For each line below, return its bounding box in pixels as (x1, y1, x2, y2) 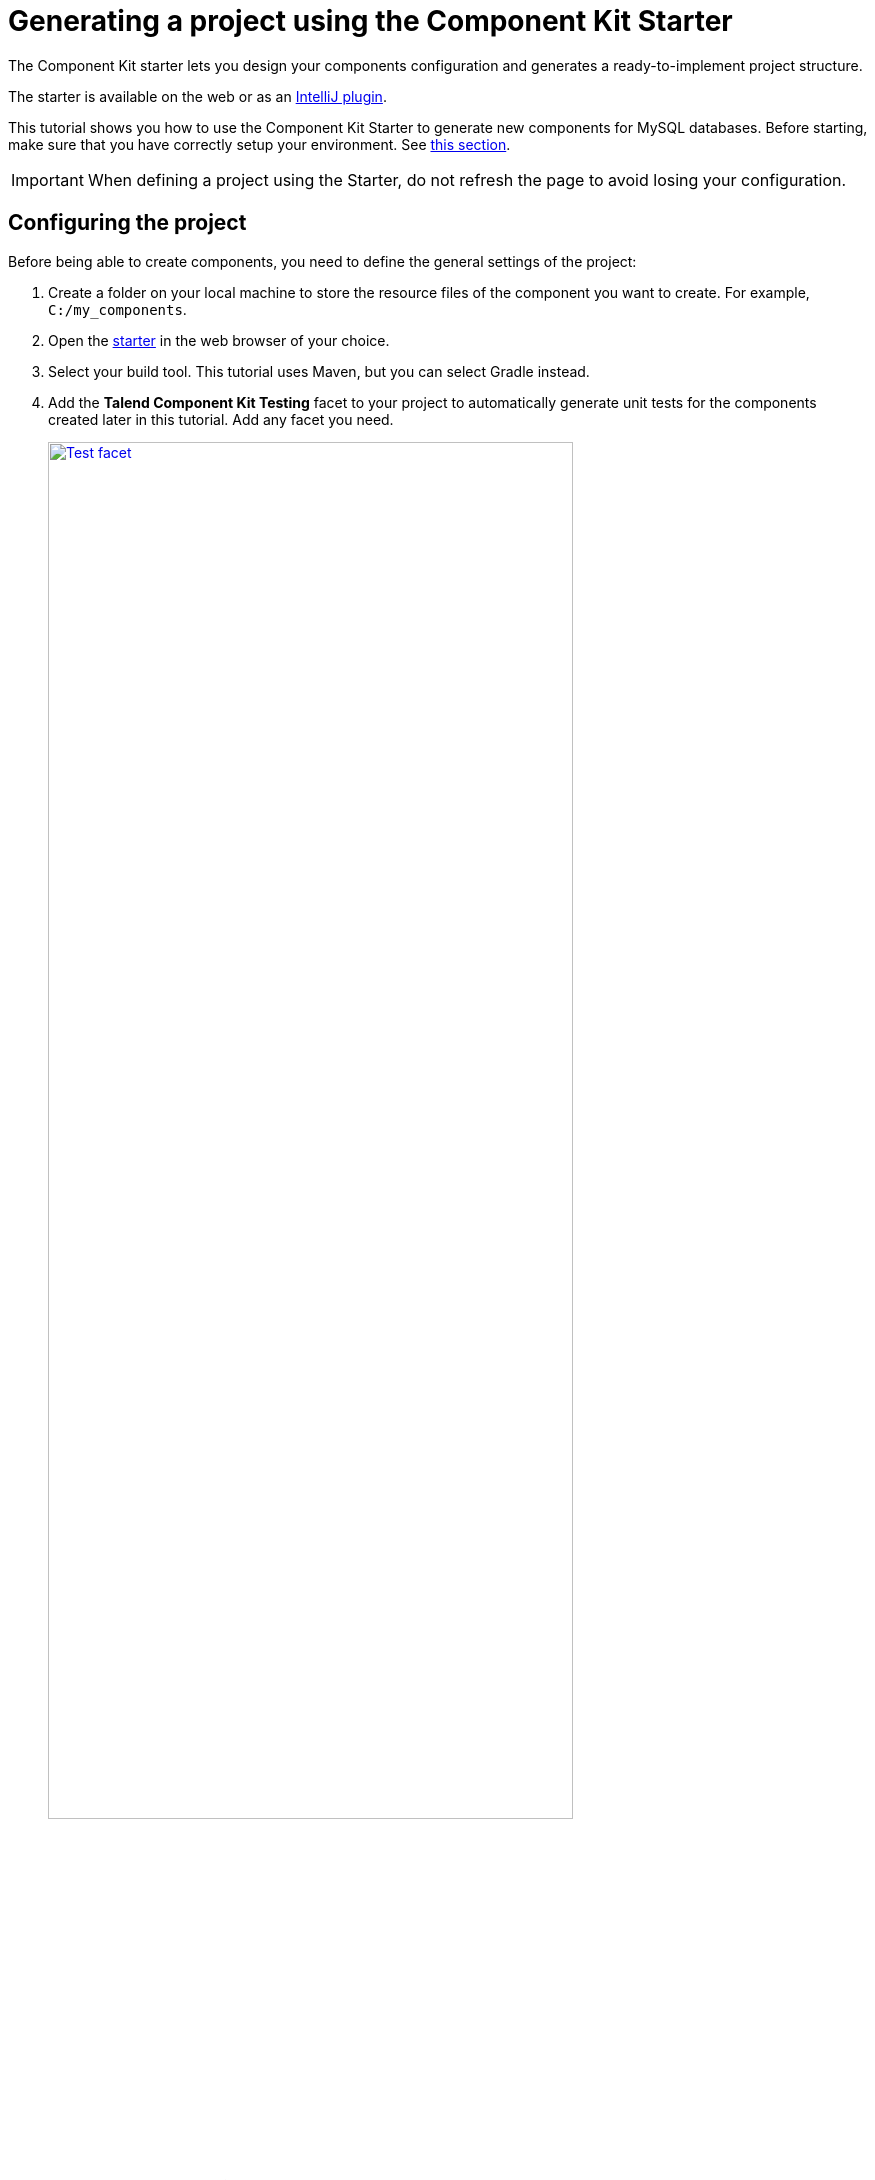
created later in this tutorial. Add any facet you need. (48, 410, 394, 428)
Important (11, 169, 84, 190)
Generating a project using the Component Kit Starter (8, 4, 733, 38)
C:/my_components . (48, 300, 187, 318)
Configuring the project (8, 210, 247, 236)
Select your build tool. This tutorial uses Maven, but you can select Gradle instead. (48, 362, 590, 380)
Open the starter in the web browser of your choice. (48, 331, 390, 349)
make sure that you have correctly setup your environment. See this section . (8, 135, 511, 153)
